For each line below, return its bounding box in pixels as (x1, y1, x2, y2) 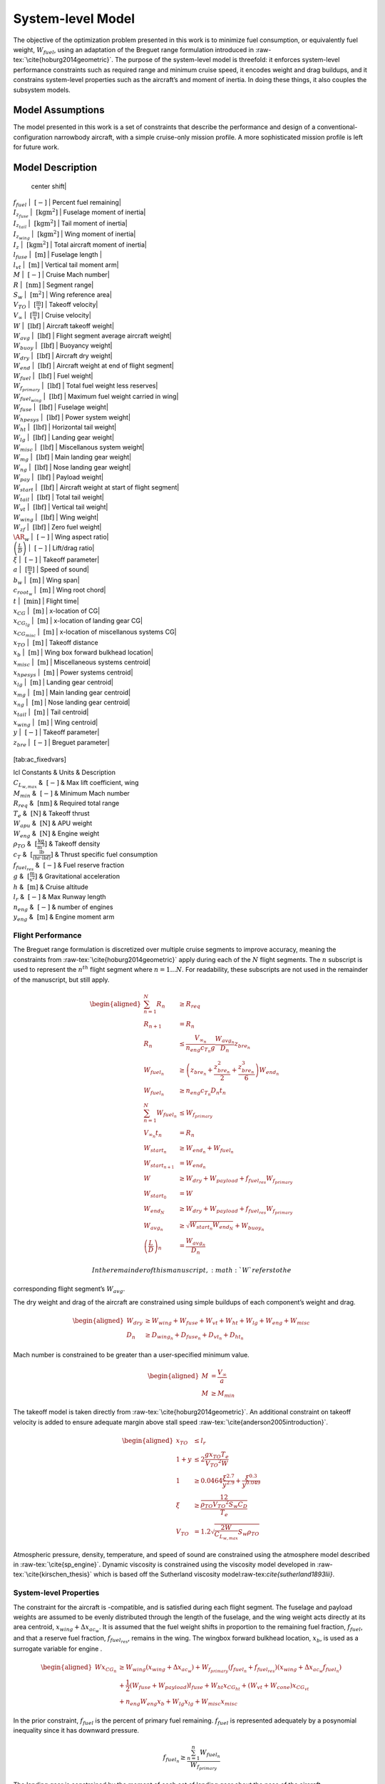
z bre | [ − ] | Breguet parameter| (13, 738, 110, 749)
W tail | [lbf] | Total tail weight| (13, 492, 105, 503)
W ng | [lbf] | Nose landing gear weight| (13, 462, 131, 473)
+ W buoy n (234, 1222, 265, 1232)
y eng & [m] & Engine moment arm (13, 913, 115, 923)
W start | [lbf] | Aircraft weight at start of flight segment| (13, 482, 180, 493)
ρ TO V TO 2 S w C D (200, 1499, 247, 1510)
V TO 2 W (205, 1458, 228, 1469)
